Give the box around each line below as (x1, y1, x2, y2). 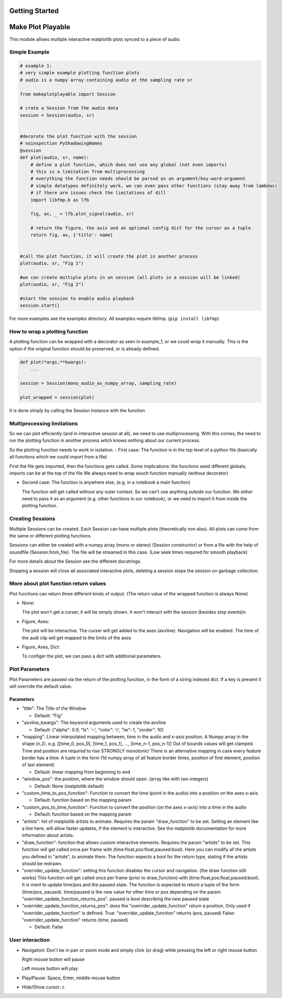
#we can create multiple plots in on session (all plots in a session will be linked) (20, 275, 241, 280)
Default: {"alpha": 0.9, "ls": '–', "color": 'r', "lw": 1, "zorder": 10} (34, 726, 164, 733)
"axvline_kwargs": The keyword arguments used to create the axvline (22, 719, 166, 725)
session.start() (20, 303, 60, 308)
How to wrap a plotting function (9, 328, 88, 335)
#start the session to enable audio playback (20, 295, 134, 301)
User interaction (9, 937, 50, 944)
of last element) (22, 762, 55, 768)
